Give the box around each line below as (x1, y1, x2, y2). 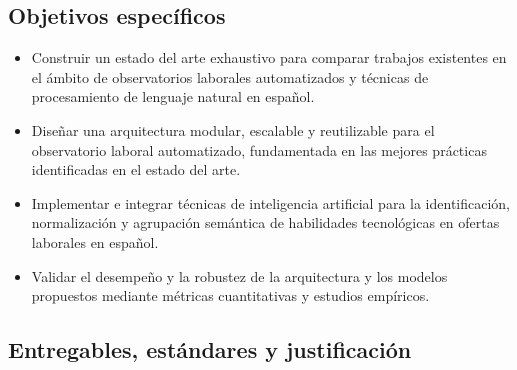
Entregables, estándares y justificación (8, 334, 412, 365)
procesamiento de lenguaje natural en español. (31, 86, 315, 107)
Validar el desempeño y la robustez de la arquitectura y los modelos (31, 265, 448, 286)
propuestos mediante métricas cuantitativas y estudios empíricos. (31, 285, 430, 306)
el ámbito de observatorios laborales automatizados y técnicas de (31, 66, 429, 87)
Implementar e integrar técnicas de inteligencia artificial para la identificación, (31, 192, 511, 213)
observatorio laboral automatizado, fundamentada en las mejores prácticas (31, 139, 487, 160)
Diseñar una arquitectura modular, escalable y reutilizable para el (31, 119, 435, 140)
